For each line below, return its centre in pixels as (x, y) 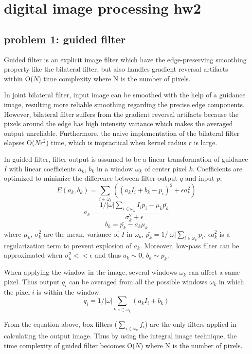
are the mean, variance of (81, 233)
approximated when (33, 255)
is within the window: (69, 291)
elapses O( (19, 142)
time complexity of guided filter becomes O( (70, 345)
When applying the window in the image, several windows (90, 272)
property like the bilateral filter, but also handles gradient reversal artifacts (116, 69)
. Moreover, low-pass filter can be (189, 245)
